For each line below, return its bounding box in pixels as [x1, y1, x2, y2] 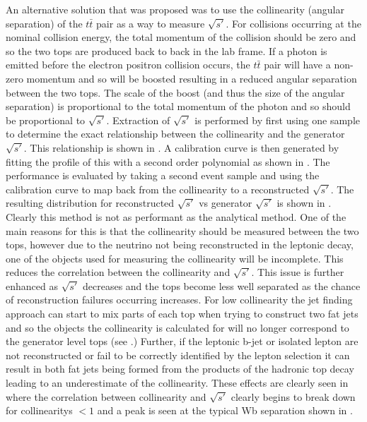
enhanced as [6, 278, 58, 293]
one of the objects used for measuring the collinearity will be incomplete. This [6, 251, 344, 265]
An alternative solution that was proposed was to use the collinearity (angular [6, 2, 344, 16]
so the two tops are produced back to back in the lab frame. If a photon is [6, 43, 327, 58]
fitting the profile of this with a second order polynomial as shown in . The [6, 154, 330, 169]
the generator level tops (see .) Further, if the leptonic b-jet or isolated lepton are [6, 334, 359, 349]
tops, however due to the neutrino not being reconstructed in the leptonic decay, [6, 237, 354, 252]
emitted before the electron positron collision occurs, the [6, 57, 250, 72]
